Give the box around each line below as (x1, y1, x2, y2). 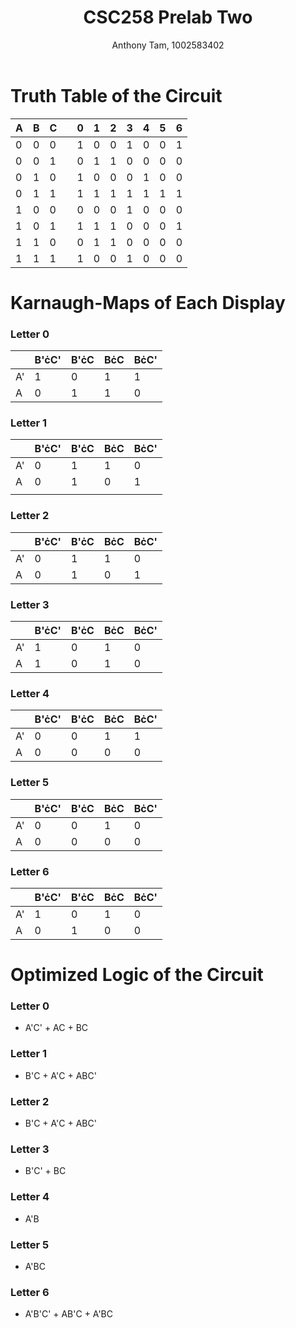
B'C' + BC (24, 1165, 67, 1177)
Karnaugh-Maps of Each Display (10, 291, 286, 314)
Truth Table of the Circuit (10, 84, 223, 107)
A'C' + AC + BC (24, 1022, 89, 1034)
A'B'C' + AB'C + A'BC (24, 1308, 113, 1320)
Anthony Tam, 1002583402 (111, 39, 225, 51)
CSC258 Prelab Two (83, 6, 253, 29)
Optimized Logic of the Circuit (10, 964, 264, 986)
